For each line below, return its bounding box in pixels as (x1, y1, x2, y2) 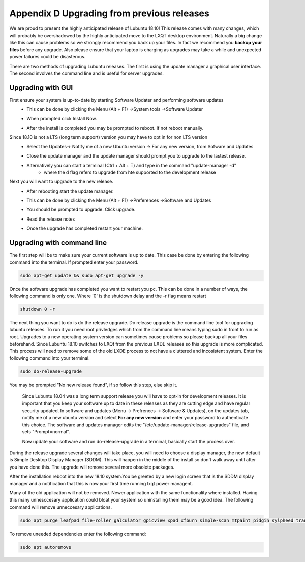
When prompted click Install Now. (26, 115, 97, 121)
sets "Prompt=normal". (22, 429, 70, 435)
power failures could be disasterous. (9, 54, 86, 60)
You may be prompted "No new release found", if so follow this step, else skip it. (9, 382, 178, 388)
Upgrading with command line (9, 239, 107, 247)
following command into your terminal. (9, 355, 90, 361)
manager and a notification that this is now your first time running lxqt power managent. (9, 480, 193, 486)
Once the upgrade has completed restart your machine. (26, 225, 143, 231)
